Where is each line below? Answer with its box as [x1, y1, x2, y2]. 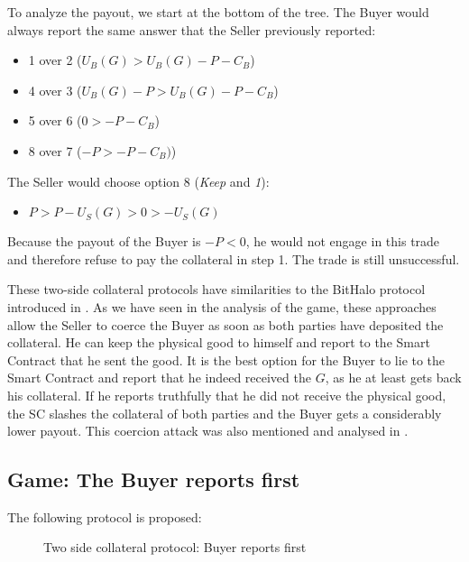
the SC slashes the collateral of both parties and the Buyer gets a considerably [7, 403, 442, 422]
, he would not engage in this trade [245, 232, 440, 251]
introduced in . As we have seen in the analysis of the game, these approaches [7, 297, 437, 316]
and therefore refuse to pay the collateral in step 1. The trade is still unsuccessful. [7, 249, 460, 268]
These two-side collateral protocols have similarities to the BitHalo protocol [7, 280, 426, 299]
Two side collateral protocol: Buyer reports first [43, 538, 307, 557]
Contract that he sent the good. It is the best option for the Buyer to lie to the [7, 350, 446, 369]
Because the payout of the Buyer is [7, 232, 201, 251]
